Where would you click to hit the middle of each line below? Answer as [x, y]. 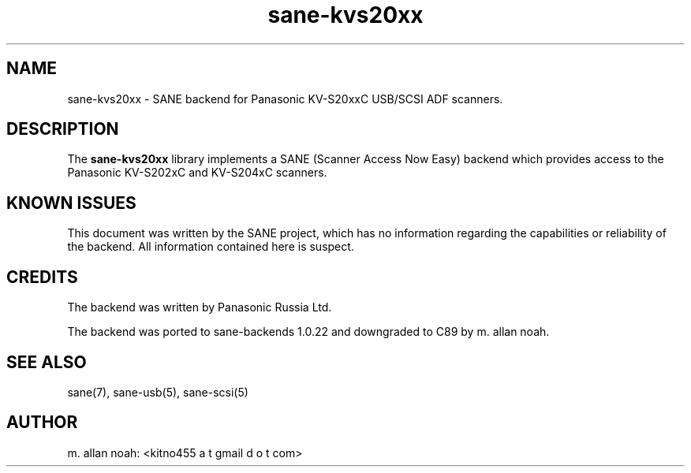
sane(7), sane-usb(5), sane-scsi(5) [158, 392]
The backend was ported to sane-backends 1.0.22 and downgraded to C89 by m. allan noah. [308, 332]
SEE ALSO [47, 362]
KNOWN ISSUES [71, 203]
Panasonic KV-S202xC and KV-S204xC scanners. [197, 173]
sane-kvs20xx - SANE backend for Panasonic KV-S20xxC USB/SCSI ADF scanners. [285, 99]
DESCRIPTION [63, 129]
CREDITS [42, 277]
